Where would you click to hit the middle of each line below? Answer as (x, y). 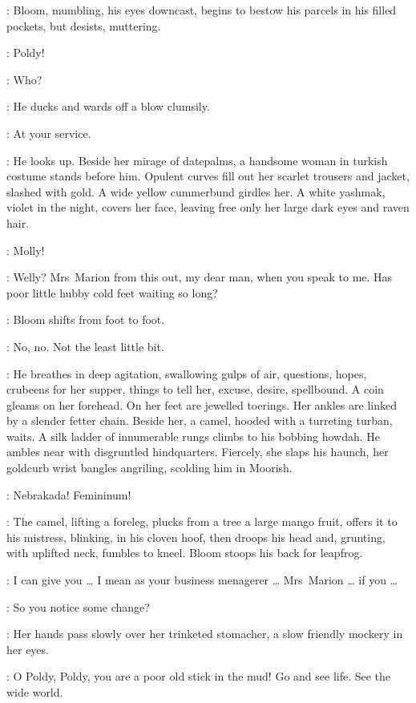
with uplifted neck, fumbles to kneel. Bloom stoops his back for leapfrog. (185, 553)
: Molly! (26, 250)
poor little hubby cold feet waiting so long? (112, 292)
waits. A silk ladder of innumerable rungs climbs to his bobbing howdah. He (194, 436)
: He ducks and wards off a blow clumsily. (108, 106)
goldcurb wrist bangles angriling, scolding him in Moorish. (149, 468)
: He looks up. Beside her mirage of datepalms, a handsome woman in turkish (197, 160)
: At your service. (49, 133)
